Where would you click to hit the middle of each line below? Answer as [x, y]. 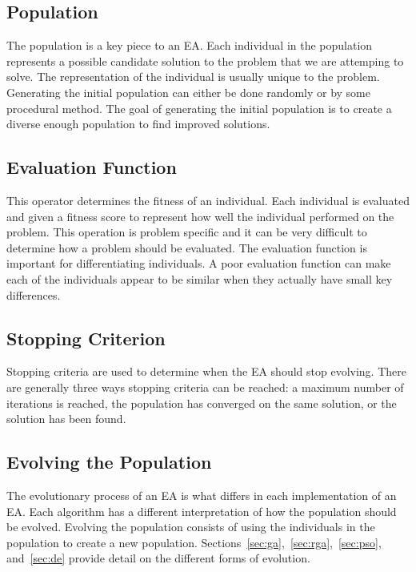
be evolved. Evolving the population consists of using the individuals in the [191, 527]
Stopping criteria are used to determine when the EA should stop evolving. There [206, 371]
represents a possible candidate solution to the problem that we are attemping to [205, 60]
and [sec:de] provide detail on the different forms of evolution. [158, 558]
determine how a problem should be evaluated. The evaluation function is [187, 247]
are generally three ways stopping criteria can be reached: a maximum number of [205, 387]
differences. [34, 294]
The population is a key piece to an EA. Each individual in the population [190, 45]
